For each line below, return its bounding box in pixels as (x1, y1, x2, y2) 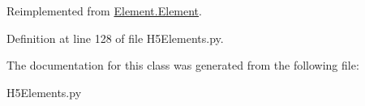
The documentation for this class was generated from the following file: (6, 57, 359, 74)
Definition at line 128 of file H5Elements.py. (6, 29, 224, 46)
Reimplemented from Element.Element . (6, 2, 202, 19)
